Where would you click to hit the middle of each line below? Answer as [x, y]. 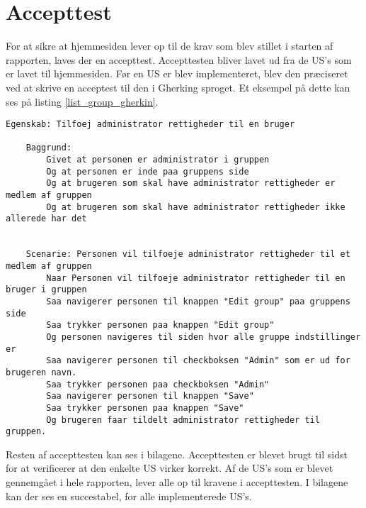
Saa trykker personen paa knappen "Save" [145, 408]
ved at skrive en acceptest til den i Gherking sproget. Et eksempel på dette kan [178, 87]
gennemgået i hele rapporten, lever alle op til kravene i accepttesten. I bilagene [177, 482]
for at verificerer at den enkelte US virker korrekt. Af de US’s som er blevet [170, 468]
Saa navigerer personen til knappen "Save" [150, 396]
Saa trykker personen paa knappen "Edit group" [160, 325]
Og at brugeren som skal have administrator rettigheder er [191, 183]
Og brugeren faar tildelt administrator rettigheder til [183, 420]
